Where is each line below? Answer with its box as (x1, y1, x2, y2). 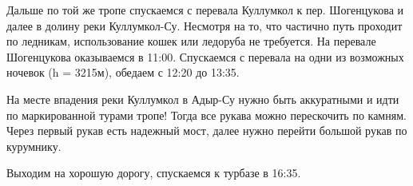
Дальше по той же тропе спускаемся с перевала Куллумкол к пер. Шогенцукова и (6, 2, 404, 18)
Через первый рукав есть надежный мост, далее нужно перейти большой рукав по (6, 122, 407, 139)
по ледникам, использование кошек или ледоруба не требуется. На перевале (6, 33, 376, 49)
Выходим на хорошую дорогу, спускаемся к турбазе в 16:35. (6, 164, 301, 181)
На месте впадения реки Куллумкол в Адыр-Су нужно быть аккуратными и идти (6, 90, 399, 107)
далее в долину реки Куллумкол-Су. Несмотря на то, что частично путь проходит (6, 17, 403, 34)
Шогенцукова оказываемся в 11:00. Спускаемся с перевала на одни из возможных (6, 48, 404, 65)
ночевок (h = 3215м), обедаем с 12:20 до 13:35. (6, 64, 240, 81)
